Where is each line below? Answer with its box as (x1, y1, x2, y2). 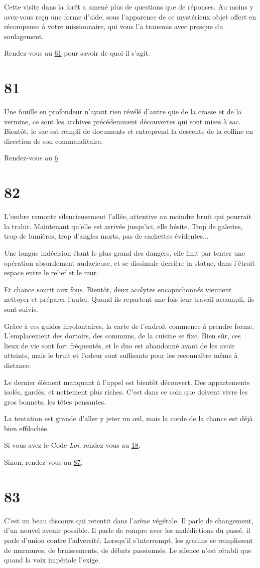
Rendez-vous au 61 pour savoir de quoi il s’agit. (4, 48, 151, 58)
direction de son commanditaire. (4, 135, 103, 146)
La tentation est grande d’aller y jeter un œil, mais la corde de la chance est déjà (4, 413, 253, 424)
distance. (4, 359, 31, 370)
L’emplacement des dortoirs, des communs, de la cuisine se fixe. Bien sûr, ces (4, 330, 241, 341)
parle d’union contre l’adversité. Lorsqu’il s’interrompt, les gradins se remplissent (4, 534, 253, 545)
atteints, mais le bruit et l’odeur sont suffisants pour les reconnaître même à (4, 350, 238, 360)
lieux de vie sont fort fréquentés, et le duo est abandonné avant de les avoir (4, 340, 235, 350)
